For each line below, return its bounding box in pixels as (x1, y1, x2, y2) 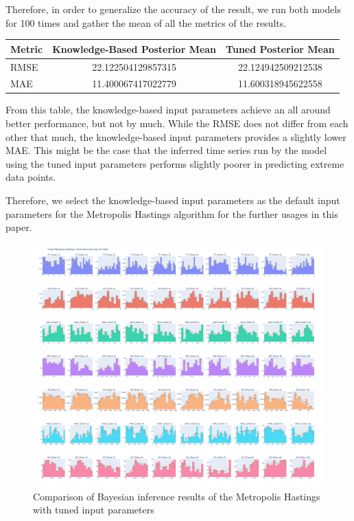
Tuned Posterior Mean (226, 41, 335, 56)
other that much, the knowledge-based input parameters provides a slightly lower (5, 129, 346, 144)
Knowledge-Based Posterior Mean (52, 41, 217, 56)
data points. (5, 170, 56, 184)
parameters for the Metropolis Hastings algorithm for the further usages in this (5, 206, 338, 221)
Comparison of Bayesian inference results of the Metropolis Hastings (33, 489, 320, 503)
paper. (5, 220, 32, 234)
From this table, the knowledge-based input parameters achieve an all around (5, 102, 331, 117)
